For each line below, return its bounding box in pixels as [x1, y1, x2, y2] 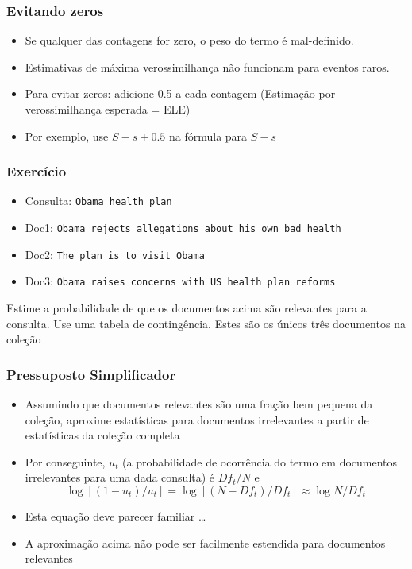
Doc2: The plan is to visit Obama [25, 246, 205, 262]
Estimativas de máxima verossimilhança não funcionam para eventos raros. [25, 58, 390, 75]
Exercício [6, 161, 67, 181]
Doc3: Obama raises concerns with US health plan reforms [25, 273, 336, 289]
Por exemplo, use [25, 127, 109, 144]
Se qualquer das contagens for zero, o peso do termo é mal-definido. [25, 32, 354, 48]
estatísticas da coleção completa [25, 427, 180, 443]
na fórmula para [168, 127, 248, 144]
